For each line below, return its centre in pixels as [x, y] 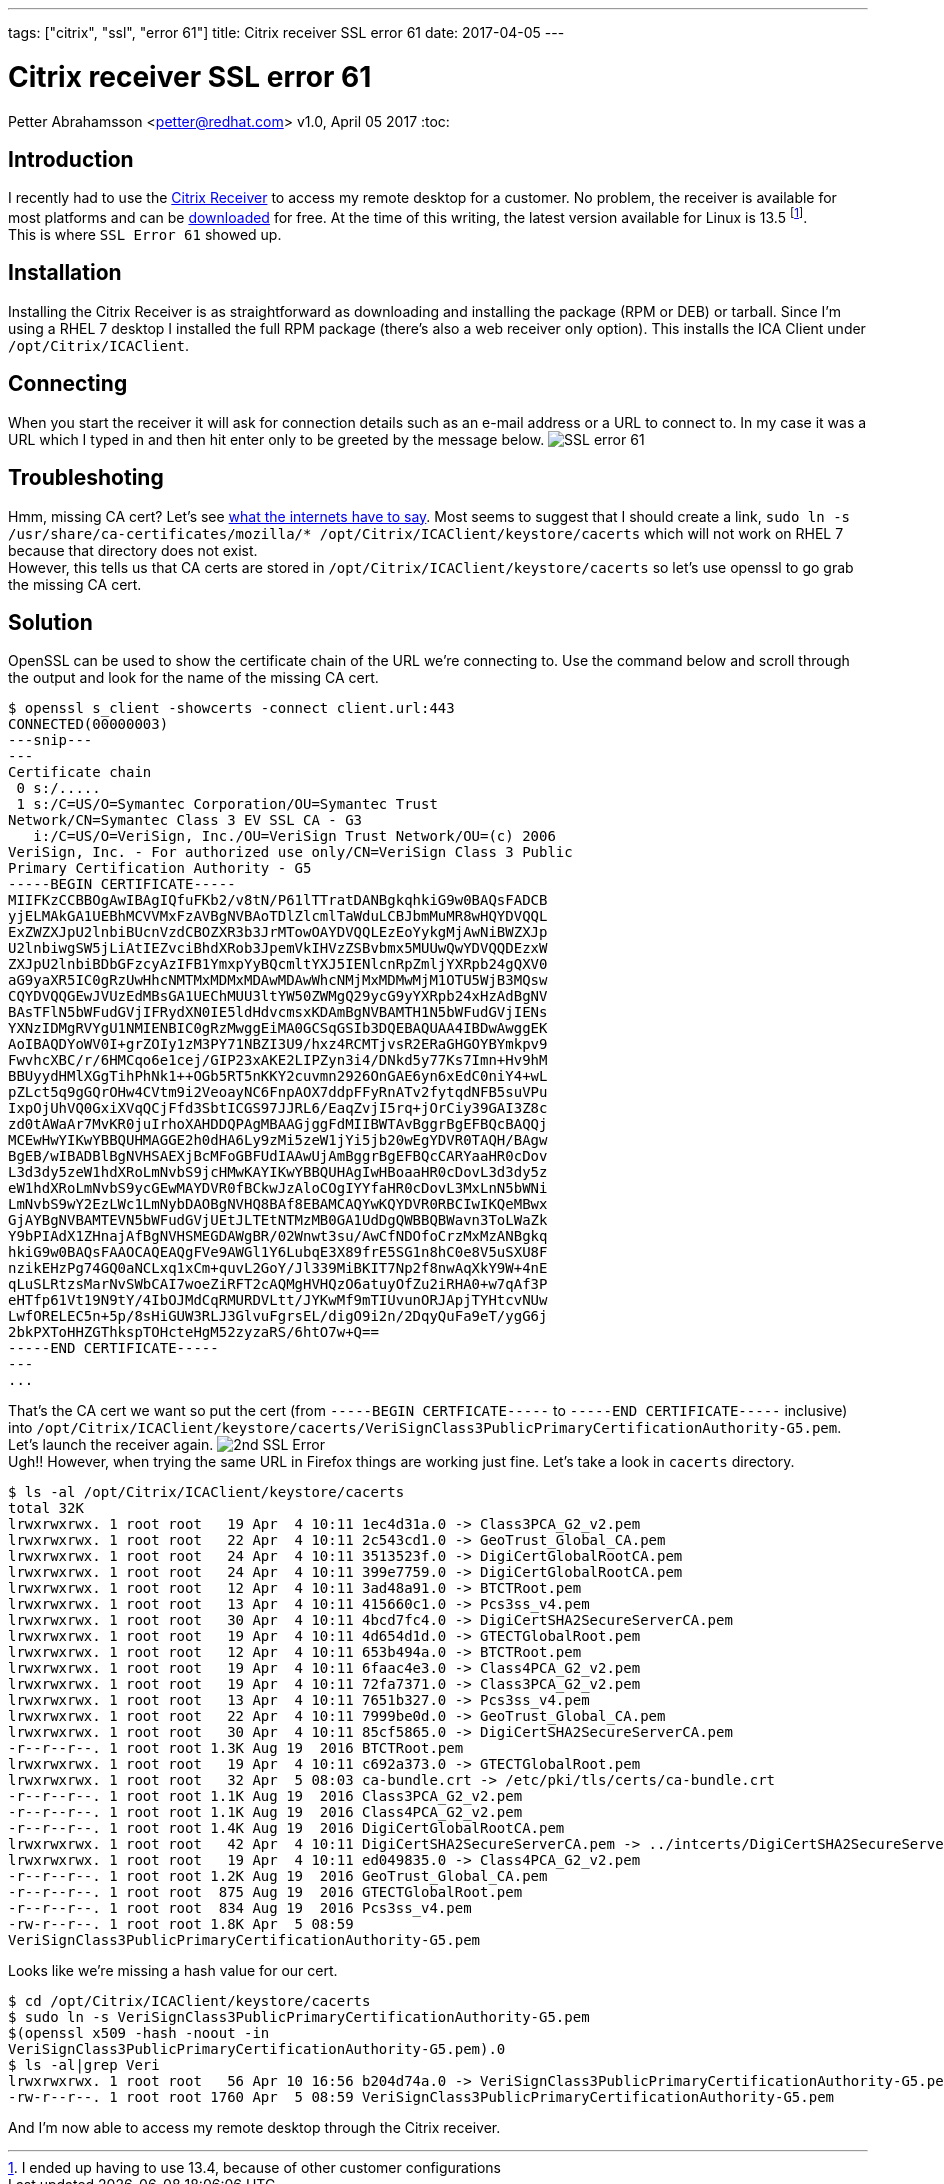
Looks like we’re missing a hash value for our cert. [173, 1971]
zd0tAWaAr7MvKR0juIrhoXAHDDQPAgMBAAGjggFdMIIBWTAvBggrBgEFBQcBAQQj [278, 1124]
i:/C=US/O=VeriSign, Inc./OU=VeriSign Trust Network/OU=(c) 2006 [294, 836]
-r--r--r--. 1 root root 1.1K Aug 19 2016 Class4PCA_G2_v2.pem [265, 1812]
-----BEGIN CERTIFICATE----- [122, 884]
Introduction [71, 159]
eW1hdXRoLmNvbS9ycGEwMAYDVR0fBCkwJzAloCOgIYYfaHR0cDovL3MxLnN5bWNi [278, 1188]
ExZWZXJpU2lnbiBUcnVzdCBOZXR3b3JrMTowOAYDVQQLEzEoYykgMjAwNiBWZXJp [278, 932]
